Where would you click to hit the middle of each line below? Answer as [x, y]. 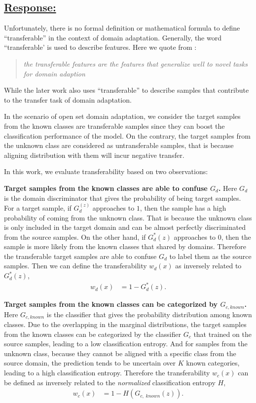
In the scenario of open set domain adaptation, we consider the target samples [122, 116]
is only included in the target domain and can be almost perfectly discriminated [125, 227]
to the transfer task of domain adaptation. [68, 99]
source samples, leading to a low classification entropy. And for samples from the [126, 344]
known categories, [213, 363]
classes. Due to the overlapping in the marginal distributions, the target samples [125, 324]
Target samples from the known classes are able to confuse [106, 188]
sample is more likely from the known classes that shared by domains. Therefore [125, 246]
